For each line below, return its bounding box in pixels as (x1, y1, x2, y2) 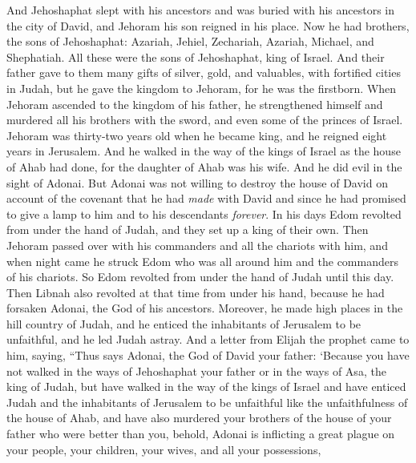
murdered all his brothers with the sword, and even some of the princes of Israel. (6, 111, 403, 128)
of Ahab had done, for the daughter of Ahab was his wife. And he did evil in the (6, 158, 402, 175)
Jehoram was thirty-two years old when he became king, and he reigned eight (6, 127, 387, 143)
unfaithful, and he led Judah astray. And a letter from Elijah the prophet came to (6, 331, 410, 348)
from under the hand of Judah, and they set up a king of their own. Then (6, 221, 369, 238)
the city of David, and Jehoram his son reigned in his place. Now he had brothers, (6, 17, 410, 34)
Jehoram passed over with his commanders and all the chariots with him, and (6, 236, 388, 253)
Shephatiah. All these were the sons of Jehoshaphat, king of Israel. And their (6, 48, 385, 65)
